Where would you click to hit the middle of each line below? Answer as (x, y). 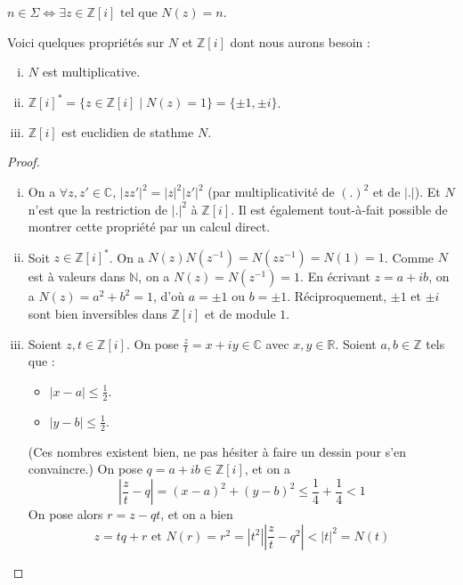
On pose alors (65, 514)
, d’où (168, 296)
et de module (240, 313)
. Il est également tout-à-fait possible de (339, 209)
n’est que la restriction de (97, 209)
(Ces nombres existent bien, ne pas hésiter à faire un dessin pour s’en (217, 451)
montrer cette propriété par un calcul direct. (149, 227)
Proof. (24, 162)
